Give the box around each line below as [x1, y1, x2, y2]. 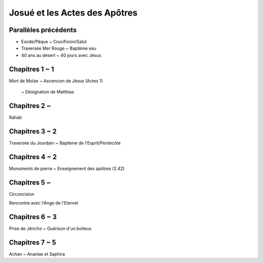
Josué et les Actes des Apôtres [9, 7, 138, 18]
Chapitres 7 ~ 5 [9, 238, 56, 246]
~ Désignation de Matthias [21, 89, 74, 95]
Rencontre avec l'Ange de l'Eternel [9, 200, 78, 206]
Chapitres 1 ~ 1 [9, 65, 55, 73]
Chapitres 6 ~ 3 [9, 212, 57, 221]
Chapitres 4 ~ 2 [9, 152, 57, 161]
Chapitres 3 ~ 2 [9, 127, 57, 135]
